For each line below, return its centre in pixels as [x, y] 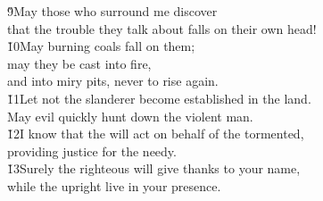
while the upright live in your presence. [114, 185]
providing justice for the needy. [92, 151]
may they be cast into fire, [79, 63]
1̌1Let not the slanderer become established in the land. [159, 98]
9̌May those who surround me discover [112, 11]
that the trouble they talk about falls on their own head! [162, 28]
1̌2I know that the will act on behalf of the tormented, [156, 134]
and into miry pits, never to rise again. [113, 81]
